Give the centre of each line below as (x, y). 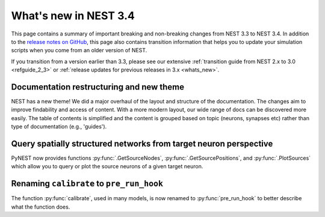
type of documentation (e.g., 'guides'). (59, 127)
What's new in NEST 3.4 (73, 16)
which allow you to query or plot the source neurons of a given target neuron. (107, 167)
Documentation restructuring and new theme (98, 87)
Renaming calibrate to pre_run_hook (87, 184)
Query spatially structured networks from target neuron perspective (142, 144)
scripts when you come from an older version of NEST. (79, 50)
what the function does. (41, 207)
